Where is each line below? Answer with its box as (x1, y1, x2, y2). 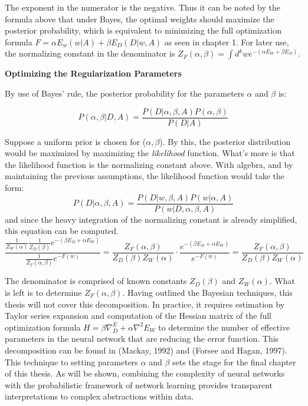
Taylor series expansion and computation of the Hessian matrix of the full (5, 309, 272, 322)
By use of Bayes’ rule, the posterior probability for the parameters (5, 87, 244, 99)
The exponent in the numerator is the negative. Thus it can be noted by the (5, 1, 280, 13)
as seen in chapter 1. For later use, (164, 35, 289, 48)
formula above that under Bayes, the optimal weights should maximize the (5, 12, 274, 25)
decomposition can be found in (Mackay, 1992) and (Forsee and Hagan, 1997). (5, 344, 287, 356)
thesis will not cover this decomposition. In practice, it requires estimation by (5, 298, 285, 310)
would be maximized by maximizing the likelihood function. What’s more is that (5, 147, 295, 159)
